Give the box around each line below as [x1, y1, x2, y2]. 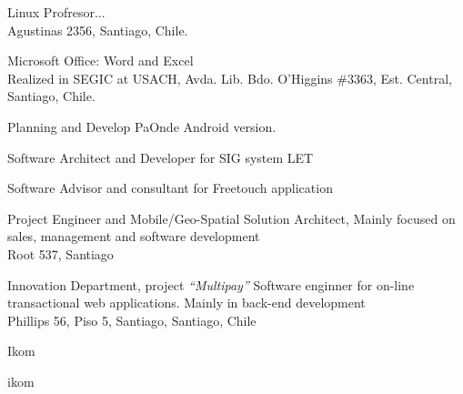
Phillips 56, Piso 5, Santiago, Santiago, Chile [7, 310, 257, 329]
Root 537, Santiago [7, 244, 114, 263]
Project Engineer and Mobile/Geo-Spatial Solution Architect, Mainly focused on [7, 208, 456, 227]
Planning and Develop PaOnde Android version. [7, 116, 277, 136]
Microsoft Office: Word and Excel [7, 51, 194, 70]
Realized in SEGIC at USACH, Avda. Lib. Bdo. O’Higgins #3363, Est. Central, [7, 68, 452, 87]
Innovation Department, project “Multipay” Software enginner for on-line [7, 275, 415, 294]
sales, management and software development [7, 227, 260, 246]
